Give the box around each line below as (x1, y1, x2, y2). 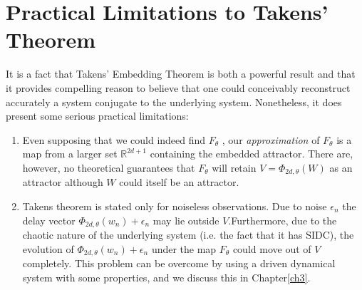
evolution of (22, 241, 74, 256)
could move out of (232, 241, 311, 256)
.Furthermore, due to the (228, 212, 337, 227)
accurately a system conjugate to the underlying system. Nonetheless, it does (6, 94, 342, 109)
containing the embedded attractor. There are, (150, 146, 353, 161)
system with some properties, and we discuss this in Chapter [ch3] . (22, 269, 311, 284)
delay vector (22, 212, 76, 227)
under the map (151, 241, 217, 256)
